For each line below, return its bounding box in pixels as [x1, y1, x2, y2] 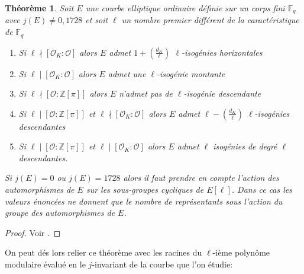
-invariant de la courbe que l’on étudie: [92, 258, 233, 270]
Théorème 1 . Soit [5, 2, 74, 14]
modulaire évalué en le [5, 258, 86, 270]
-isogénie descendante [183, 87, 261, 100]
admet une [108, 67, 146, 79]
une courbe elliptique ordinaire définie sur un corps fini [85, 2, 285, 14]
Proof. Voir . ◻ [5, 226, 61, 238]
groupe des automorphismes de [5, 206, 115, 219]
